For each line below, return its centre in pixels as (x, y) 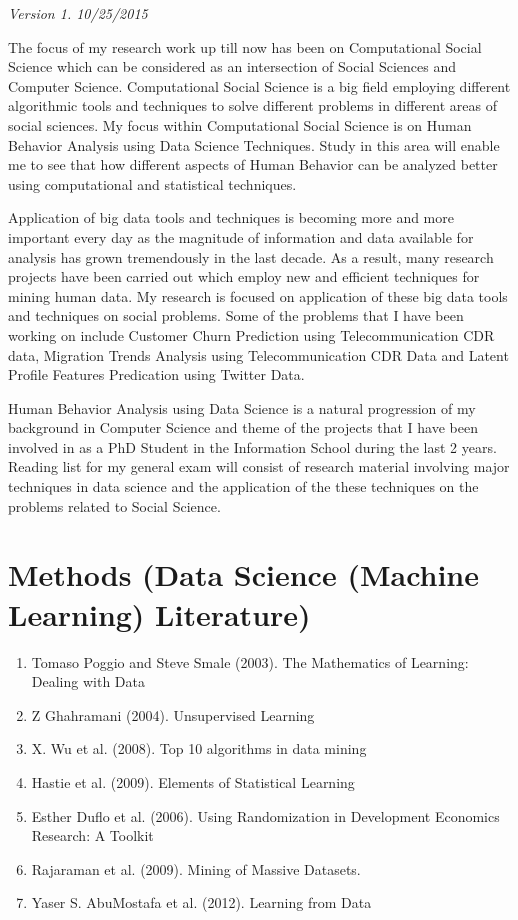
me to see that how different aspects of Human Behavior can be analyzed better (253, 164)
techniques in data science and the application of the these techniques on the (243, 486)
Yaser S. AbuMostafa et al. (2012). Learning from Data (201, 902)
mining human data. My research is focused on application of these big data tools (258, 295)
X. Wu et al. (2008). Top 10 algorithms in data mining (199, 748)
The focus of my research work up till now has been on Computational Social (245, 46)
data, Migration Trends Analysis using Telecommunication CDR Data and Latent (258, 354)
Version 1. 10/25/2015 (78, 13)
